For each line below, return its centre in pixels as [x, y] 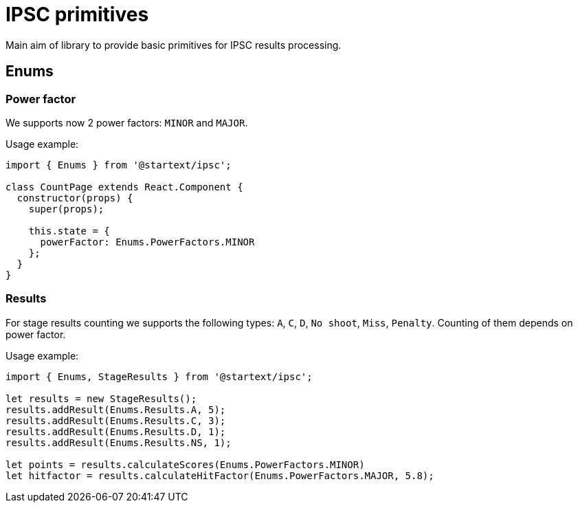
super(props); [66, 209]
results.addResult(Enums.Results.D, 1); [116, 431]
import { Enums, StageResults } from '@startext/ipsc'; [159, 376]
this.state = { [69, 231]
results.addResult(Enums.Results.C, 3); [116, 420]
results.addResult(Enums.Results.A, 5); [116, 409]
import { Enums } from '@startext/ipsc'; [119, 165]
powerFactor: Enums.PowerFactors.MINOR [147, 242]
